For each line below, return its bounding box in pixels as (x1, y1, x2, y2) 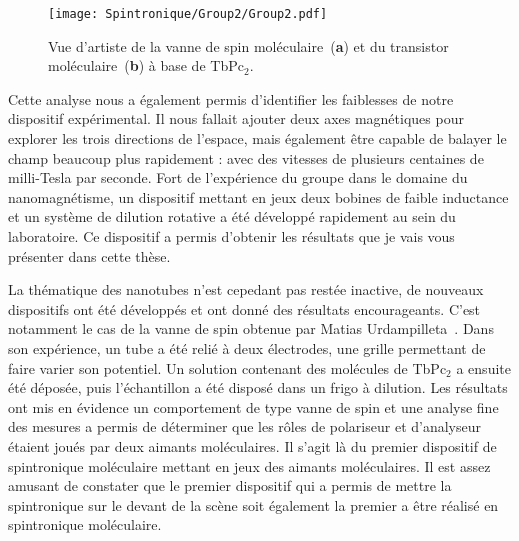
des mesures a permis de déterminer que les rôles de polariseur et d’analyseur (8, 416, 481, 437)
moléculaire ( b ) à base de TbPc (48, 55, 244, 76)
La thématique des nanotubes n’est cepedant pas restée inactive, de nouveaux (8, 279, 484, 300)
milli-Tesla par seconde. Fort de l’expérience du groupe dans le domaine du (8, 167, 468, 188)
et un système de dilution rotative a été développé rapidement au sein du (8, 206, 456, 227)
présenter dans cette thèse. (8, 245, 171, 266)
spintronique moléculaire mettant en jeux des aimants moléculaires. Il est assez (8, 455, 491, 476)
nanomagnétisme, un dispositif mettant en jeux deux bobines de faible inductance (8, 186, 509, 207)
